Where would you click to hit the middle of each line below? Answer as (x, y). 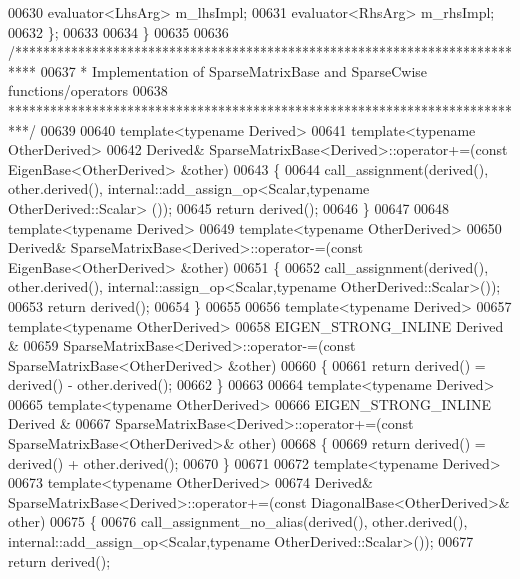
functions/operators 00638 (88, 90)
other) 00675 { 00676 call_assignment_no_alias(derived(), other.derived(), (238, 521)
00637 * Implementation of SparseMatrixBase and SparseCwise (234, 70)
